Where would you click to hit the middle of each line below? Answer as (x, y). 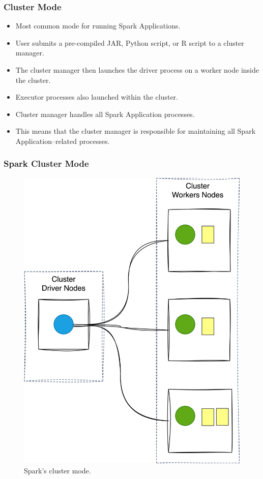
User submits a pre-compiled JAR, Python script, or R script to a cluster (130, 42)
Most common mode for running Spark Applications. (98, 26)
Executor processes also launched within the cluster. (97, 97)
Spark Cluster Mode (46, 163)
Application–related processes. (63, 141)
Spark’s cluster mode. (57, 471)
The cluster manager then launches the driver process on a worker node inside (137, 70)
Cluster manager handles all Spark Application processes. (105, 114)
